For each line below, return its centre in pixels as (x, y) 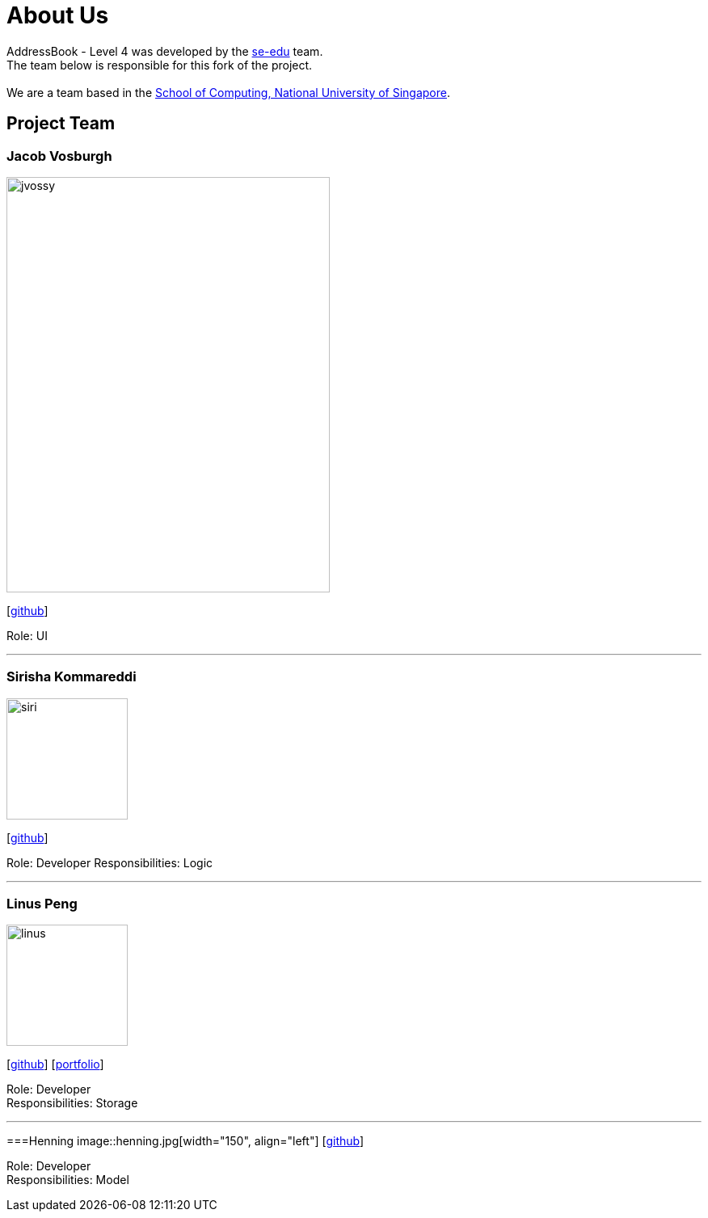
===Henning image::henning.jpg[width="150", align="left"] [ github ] (185, 1141)
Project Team (61, 124)
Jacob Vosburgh (59, 156)
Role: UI (27, 635)
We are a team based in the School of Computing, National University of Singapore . (229, 92)
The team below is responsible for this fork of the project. (160, 65)
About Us (58, 15)
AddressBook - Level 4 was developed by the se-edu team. (165, 51)
